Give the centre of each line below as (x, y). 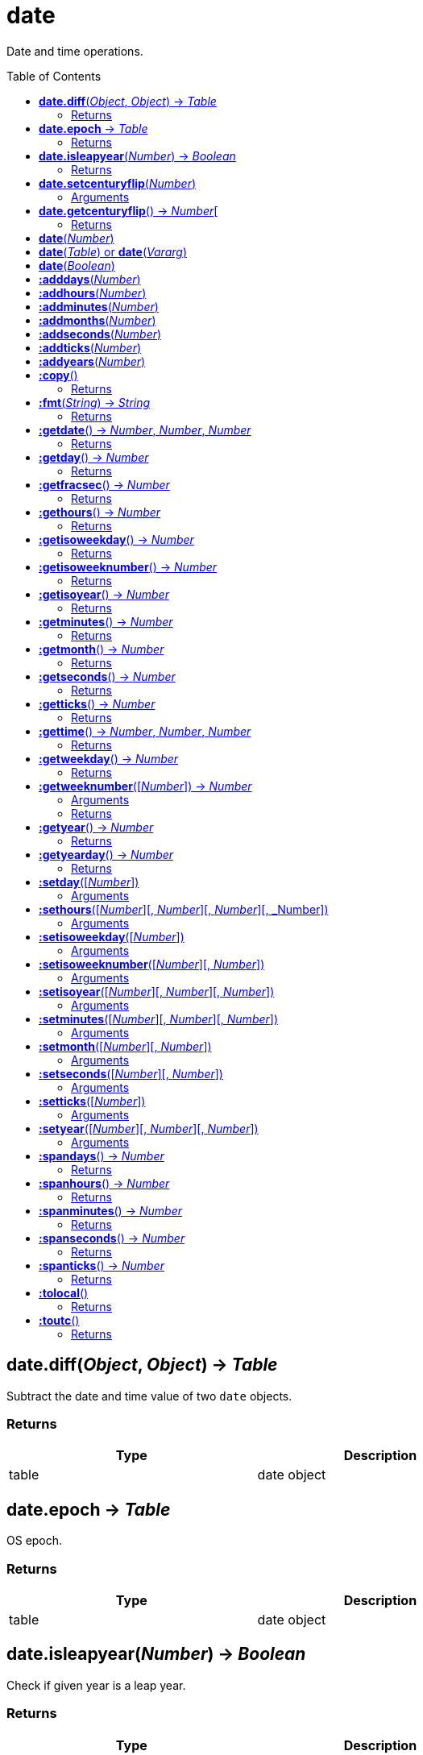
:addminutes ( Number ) (99, 306)
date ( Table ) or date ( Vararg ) (113, 251)
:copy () (58, 375)
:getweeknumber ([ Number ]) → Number (145, 786)
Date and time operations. (75, 51)
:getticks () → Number (97, 703)
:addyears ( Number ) (92, 361)
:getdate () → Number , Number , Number (145, 429)
